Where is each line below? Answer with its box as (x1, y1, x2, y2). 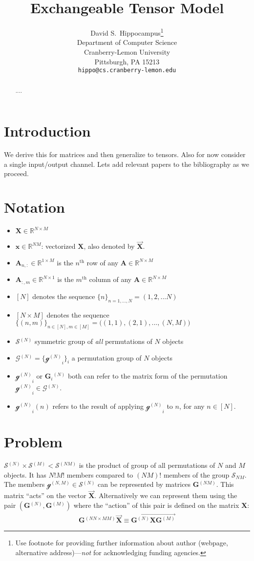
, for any (179, 401, 205, 411)
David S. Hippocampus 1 (90, 26, 164, 38)
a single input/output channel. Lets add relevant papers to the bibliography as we (4, 159, 249, 169)
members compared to (66, 469, 133, 480)
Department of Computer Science (77, 37, 177, 47)
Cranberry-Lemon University (84, 46, 170, 57)
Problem (4, 432, 63, 452)
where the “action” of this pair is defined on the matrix (73, 500, 239, 510)
